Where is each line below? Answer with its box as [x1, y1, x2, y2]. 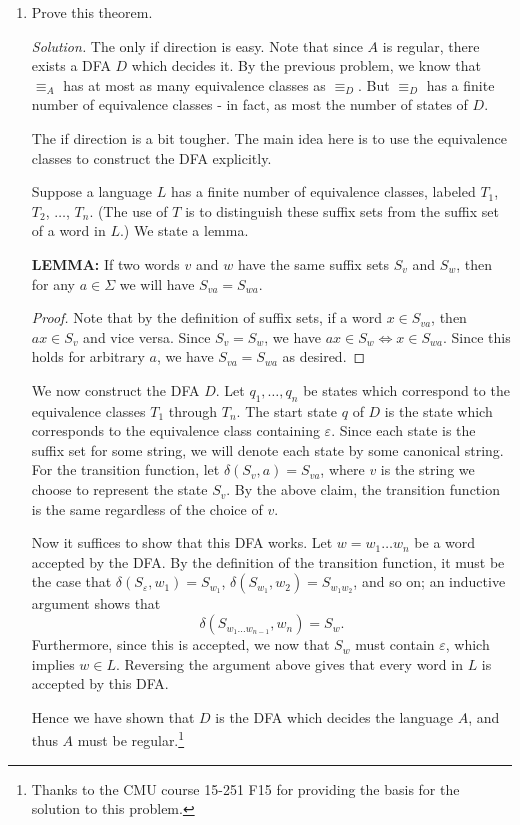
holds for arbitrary [31, 346, 145, 367]
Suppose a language [31, 181, 153, 202]
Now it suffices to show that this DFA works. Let [31, 532, 333, 553]
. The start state [236, 400, 338, 421]
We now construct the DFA [31, 379, 200, 400]
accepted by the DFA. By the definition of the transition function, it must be [31, 551, 505, 572]
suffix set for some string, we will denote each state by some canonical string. [31, 439, 504, 460]
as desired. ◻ [282, 346, 366, 367]
